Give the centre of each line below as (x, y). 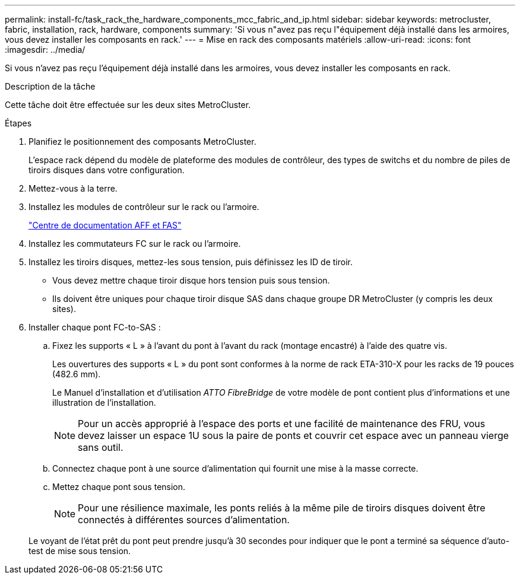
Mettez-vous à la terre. (73, 188)
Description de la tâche (50, 86)
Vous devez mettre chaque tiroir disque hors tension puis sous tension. (191, 280)
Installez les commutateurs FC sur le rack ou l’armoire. (135, 244)
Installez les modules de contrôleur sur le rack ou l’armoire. (144, 207)
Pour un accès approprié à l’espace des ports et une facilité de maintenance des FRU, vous (282, 424)
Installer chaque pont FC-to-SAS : (95, 327)
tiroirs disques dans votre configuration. (107, 170)
